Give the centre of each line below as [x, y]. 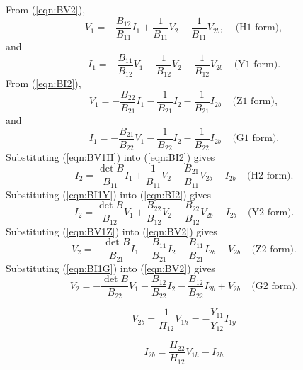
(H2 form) [269, 175]
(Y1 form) [256, 65]
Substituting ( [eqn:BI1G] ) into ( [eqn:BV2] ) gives [110, 268]
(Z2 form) [273, 249]
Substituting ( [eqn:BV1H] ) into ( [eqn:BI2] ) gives [110, 157]
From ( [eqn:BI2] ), [44, 83]
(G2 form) [274, 286]
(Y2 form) [270, 212]
